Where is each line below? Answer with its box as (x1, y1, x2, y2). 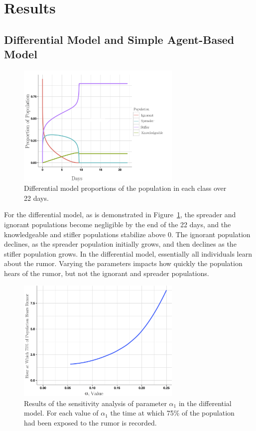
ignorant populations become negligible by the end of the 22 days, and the (4, 219, 231, 229)
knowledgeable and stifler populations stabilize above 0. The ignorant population (4, 229, 251, 239)
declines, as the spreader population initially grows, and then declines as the (4, 239, 237, 249)
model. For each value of (24, 408, 99, 418)
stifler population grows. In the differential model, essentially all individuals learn (4, 248, 252, 259)
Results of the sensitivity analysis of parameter (24, 398, 167, 408)
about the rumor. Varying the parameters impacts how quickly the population (4, 258, 243, 269)
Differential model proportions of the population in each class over (24, 183, 227, 193)
